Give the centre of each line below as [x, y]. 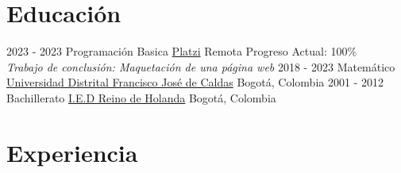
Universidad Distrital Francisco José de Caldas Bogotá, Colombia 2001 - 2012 [195, 82]
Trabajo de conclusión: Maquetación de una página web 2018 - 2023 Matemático [201, 66]
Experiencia [72, 152]
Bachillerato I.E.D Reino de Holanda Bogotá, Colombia [141, 97]
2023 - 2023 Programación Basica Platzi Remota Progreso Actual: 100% [182, 51]
